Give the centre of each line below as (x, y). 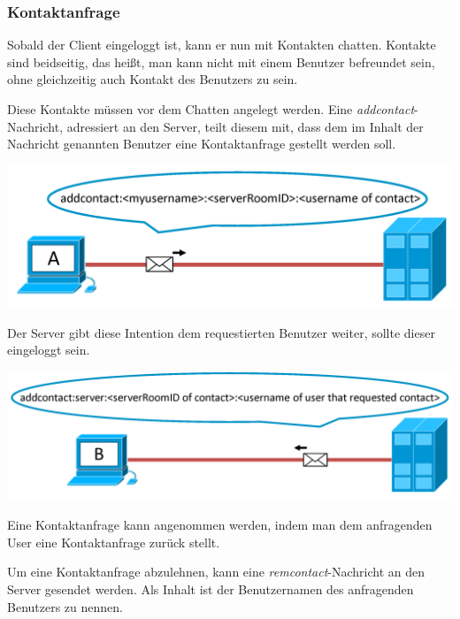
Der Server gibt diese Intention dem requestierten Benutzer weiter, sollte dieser (221, 332)
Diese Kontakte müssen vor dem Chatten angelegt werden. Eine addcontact (211, 109)
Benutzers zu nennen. (65, 606)
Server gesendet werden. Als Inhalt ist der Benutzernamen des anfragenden (211, 589)
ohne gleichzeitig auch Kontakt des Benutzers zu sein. (153, 79)
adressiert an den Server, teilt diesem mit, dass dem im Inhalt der (245, 126)
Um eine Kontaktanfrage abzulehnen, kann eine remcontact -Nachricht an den (216, 572)
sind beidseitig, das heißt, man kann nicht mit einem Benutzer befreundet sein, (221, 61)
